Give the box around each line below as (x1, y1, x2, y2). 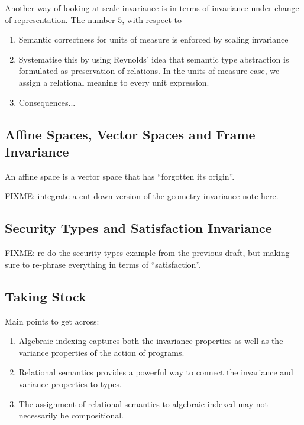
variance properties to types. (18, 377, 122, 390)
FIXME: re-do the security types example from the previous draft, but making (5, 246, 290, 259)
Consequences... (18, 96, 76, 108)
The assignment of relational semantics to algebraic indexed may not (18, 397, 268, 410)
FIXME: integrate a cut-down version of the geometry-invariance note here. (5, 190, 279, 202)
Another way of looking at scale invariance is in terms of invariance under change (5, 2, 299, 14)
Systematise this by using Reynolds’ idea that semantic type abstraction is (18, 53, 289, 65)
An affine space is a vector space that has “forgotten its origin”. (5, 170, 235, 182)
